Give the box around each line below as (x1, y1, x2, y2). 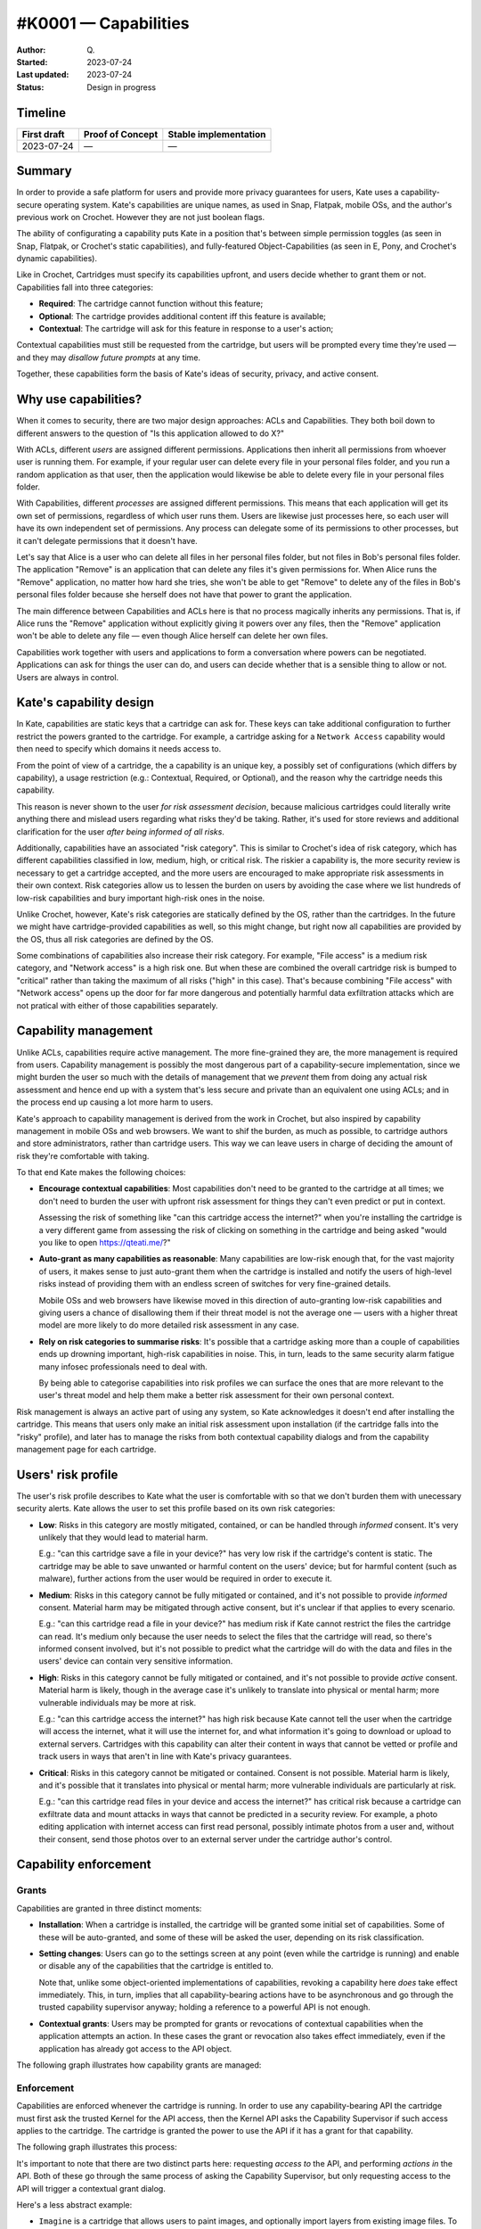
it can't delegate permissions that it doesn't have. (16, 535, 198, 546)
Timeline (16, 105, 67, 120)
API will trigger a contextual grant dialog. (16, 2183, 167, 2193)
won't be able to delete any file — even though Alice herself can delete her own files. (16, 630, 329, 641)
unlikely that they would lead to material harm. (38, 1532, 208, 1542)
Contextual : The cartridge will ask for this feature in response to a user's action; (38, 324, 334, 334)
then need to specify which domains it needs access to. (16, 744, 222, 754)
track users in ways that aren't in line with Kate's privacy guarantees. (38, 1751, 292, 1762)
